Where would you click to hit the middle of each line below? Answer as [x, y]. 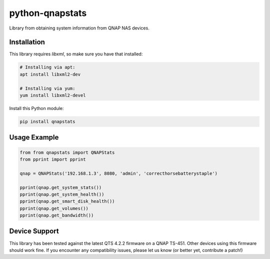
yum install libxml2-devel [53, 95]
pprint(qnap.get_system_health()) [62, 194]
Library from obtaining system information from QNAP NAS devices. [79, 28]
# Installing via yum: [47, 88]
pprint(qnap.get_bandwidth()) [57, 215]
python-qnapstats [48, 13]
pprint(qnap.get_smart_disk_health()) [67, 201]
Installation [27, 42]
